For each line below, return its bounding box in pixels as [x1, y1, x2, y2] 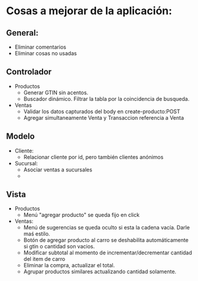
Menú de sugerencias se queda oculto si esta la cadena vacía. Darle [23, 224, 190, 231]
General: [6, 28, 39, 38]
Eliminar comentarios [14, 43, 67, 50]
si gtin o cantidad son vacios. [23, 243, 95, 250]
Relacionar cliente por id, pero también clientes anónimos [23, 153, 164, 161]
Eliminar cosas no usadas [14, 50, 77, 57]
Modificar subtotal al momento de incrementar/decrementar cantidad [23, 249, 192, 256]
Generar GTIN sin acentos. [23, 89, 89, 96]
